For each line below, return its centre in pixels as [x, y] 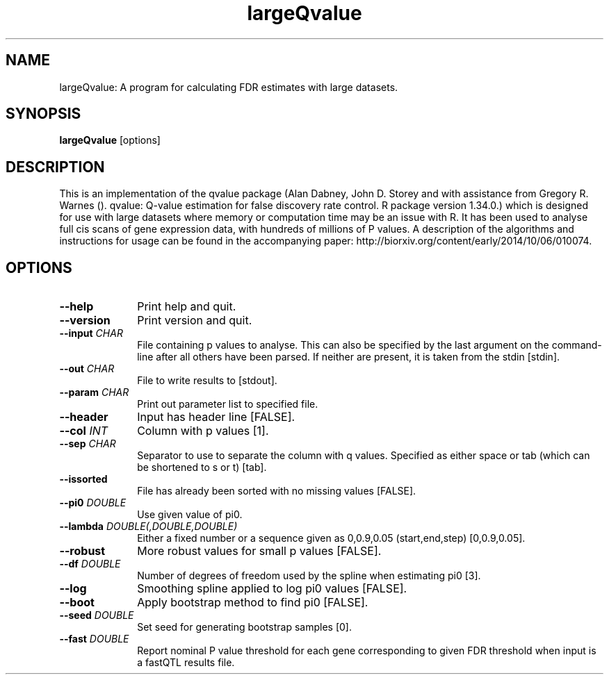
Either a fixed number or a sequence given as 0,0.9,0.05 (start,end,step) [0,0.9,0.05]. [331, 538]
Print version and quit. [195, 321]
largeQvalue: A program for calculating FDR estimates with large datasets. [229, 87]
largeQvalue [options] [110, 140]
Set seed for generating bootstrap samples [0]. [244, 627]
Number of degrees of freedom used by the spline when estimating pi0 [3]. [309, 576]
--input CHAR [91, 333]
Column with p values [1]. [203, 431]
